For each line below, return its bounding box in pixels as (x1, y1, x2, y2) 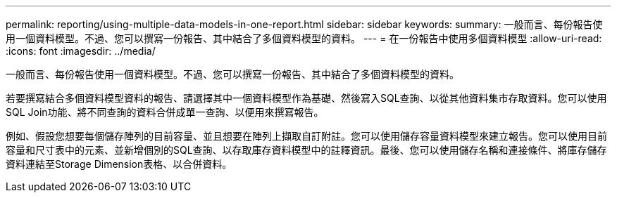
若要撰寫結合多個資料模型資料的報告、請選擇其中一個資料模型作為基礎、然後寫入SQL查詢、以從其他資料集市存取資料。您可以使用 (6, 92, 607, 104)
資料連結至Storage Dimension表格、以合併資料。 (6, 158, 232, 170)
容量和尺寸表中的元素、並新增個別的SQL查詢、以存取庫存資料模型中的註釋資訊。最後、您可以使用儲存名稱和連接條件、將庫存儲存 (6, 144, 607, 156)
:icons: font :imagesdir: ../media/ (6, 45, 156, 57)
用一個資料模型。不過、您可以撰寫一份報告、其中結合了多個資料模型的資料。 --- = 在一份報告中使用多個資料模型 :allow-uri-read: (6, 32, 602, 44)
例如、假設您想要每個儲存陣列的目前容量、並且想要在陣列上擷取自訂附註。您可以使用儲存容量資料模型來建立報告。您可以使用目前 (6, 130, 607, 142)
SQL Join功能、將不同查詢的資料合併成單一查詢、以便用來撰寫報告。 (6, 106, 324, 118)
